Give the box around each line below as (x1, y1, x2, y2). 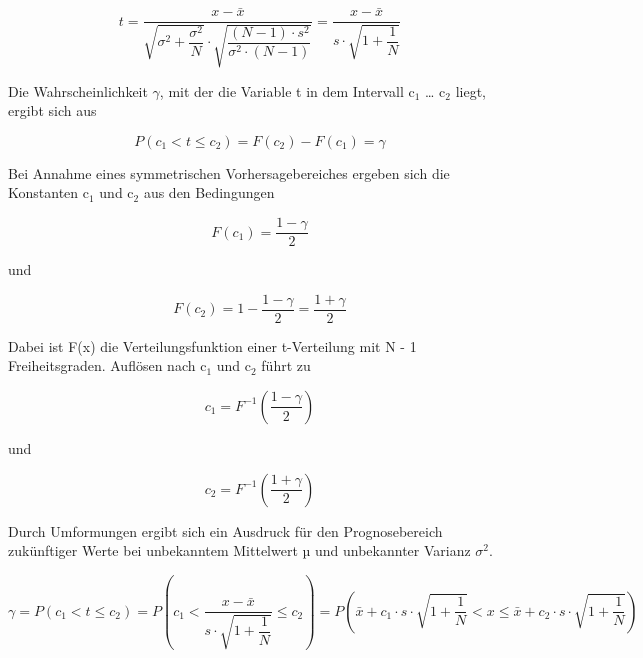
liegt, (455, 80, 487, 101)
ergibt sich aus (8, 100, 97, 121)
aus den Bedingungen (143, 182, 275, 203)
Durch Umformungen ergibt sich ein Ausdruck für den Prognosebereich (8, 520, 443, 541)
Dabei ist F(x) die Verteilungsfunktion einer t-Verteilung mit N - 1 (8, 335, 417, 356)
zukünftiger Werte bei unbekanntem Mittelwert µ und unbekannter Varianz (8, 540, 471, 561)
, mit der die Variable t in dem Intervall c (159, 80, 415, 101)
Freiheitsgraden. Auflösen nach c (8, 355, 207, 376)
